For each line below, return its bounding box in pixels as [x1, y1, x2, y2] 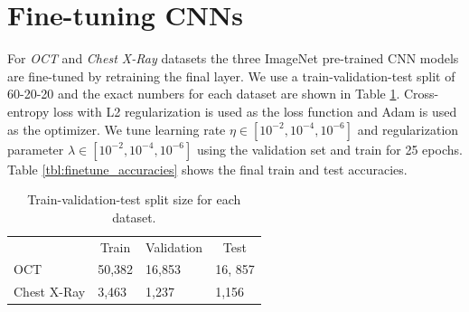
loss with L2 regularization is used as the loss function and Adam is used [52, 101, 457, 120]
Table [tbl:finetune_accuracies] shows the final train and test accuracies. [7, 159, 408, 178]
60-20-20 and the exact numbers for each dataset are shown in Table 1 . [7, 84, 400, 103]
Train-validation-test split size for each [27, 190, 241, 209]
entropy [7, 101, 50, 120]
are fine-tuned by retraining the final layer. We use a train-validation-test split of [7, 66, 455, 85]
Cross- [403, 84, 439, 103]
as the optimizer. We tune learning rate [7, 119, 226, 138]
